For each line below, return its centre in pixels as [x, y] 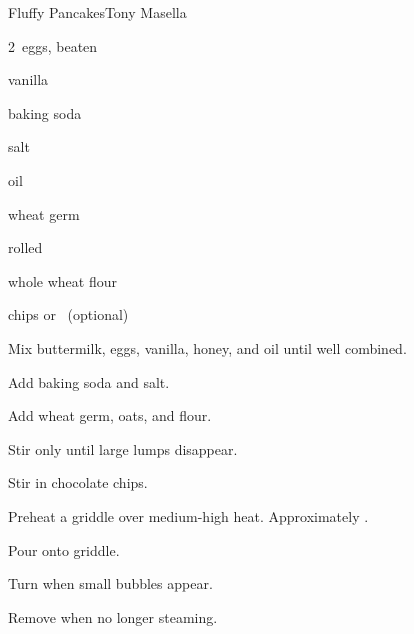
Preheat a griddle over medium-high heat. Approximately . [188, 515]
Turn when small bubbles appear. [110, 583]
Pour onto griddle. [64, 549]
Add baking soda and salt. [89, 381]
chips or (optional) [68, 314]
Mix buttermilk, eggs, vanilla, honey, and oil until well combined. [207, 347]
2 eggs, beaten [53, 45]
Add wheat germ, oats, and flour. [110, 415]
